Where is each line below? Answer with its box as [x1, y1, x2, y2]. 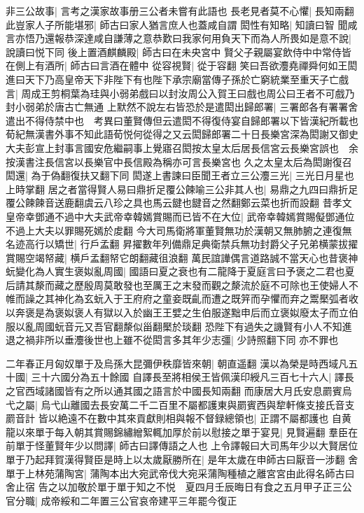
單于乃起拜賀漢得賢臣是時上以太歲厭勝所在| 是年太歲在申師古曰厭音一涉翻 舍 [6, 452, 358, 466]
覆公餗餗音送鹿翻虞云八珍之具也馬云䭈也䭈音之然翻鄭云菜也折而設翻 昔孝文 [6, 195, 352, 210]
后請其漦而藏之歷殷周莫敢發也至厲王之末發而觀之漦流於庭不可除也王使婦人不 [6, 277, 358, 292]
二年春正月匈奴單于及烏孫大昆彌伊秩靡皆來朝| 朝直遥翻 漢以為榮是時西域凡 [6, 356, 349, 370]
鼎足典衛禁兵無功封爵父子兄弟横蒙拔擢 [181, 237, 358, 251]
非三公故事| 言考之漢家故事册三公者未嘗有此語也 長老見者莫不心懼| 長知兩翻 [6, 3, 354, 17]
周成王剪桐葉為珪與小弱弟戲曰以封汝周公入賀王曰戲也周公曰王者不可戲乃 [21, 85, 355, 100]
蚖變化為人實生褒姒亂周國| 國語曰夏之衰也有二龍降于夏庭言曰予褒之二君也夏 [6, 264, 355, 279]
